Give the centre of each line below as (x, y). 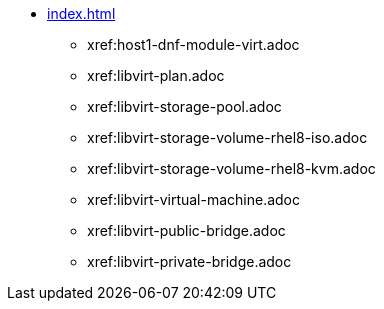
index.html (81, 13)
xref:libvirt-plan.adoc (156, 75)
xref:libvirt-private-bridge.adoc (189, 261)
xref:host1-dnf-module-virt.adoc (193, 44)
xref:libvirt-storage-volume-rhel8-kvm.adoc (231, 168)
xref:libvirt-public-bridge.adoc (186, 230)
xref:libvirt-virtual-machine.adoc (194, 199)
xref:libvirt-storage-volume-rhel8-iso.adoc (227, 137)
